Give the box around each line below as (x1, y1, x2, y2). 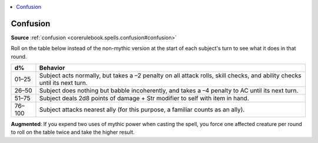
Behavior (39, 64, 65, 72)
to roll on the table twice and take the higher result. (11, 129, 135, 136)
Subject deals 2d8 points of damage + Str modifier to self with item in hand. (39, 94, 250, 103)
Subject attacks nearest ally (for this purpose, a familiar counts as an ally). (39, 105, 245, 114)
